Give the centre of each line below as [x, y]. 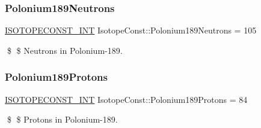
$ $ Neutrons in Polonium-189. [65, 50]
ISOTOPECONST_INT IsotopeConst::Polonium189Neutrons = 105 [131, 30]
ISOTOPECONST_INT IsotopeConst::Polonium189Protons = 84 [126, 99]
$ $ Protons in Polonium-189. [62, 119]
